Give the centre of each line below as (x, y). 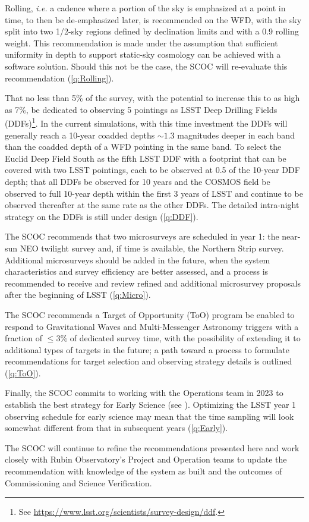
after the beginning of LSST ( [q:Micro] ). (78, 295)
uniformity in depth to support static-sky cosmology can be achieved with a (143, 54)
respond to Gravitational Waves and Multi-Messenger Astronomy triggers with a (152, 326)
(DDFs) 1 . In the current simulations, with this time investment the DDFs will (146, 122)
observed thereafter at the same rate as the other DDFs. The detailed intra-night (152, 205)
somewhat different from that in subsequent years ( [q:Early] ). (116, 428)
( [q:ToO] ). (23, 372)
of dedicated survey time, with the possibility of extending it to (185, 338)
